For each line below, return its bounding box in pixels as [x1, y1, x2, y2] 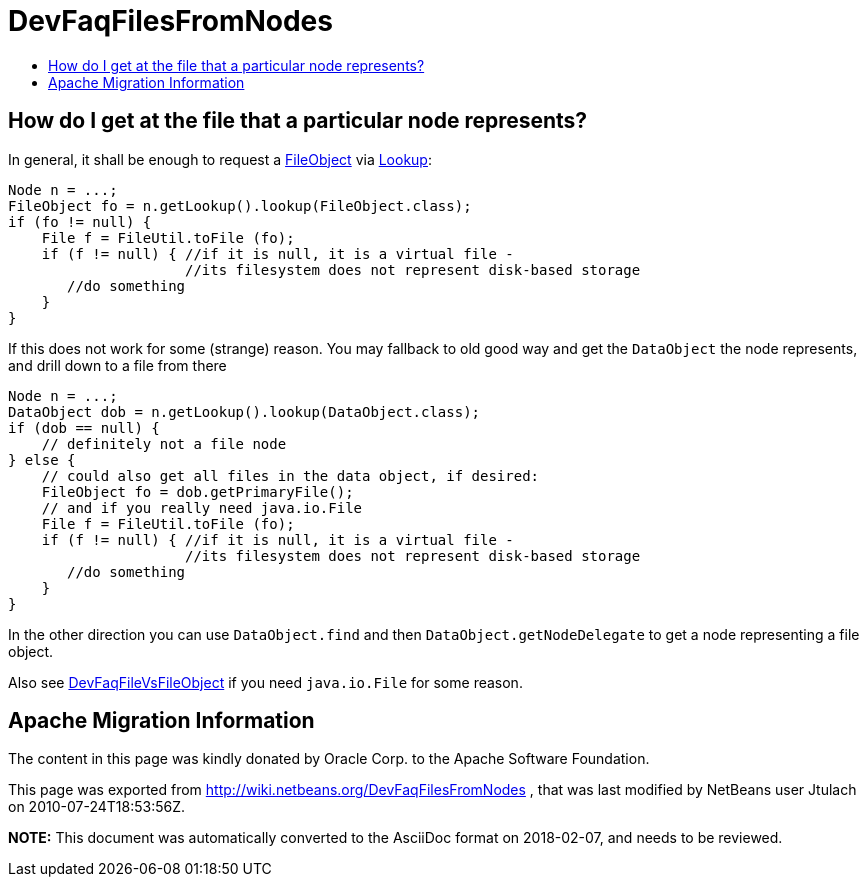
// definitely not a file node [41, 435, 287, 452]
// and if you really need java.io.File [41, 499, 363, 516]
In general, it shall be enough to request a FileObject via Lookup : [8, 150, 432, 168]
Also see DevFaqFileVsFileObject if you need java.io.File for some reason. [8, 673, 523, 691]
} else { [8, 451, 76, 468]
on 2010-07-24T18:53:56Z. [8, 798, 185, 816]
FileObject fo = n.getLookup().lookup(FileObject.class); [8, 197, 472, 214]
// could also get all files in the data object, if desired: [41, 467, 540, 484]
